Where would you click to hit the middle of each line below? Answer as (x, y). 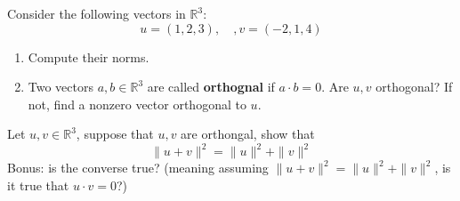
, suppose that (115, 134)
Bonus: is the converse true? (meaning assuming (138, 168)
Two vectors (61, 87)
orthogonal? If (414, 87)
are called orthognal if (211, 87)
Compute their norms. (89, 56)
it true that (38, 185)
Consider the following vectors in (97, 13)
